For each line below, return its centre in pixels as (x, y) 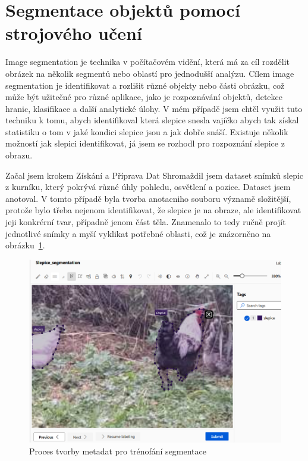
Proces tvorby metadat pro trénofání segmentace (118, 451)
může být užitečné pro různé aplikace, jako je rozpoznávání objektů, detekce (144, 97)
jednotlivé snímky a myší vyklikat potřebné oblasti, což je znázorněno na (138, 233)
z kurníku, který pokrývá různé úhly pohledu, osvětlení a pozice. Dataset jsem (148, 187)
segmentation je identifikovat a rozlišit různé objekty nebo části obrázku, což (145, 85)
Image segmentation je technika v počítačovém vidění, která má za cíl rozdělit (148, 62)
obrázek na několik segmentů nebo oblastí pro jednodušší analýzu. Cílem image (150, 73)
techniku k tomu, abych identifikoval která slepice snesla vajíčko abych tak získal (152, 120)
